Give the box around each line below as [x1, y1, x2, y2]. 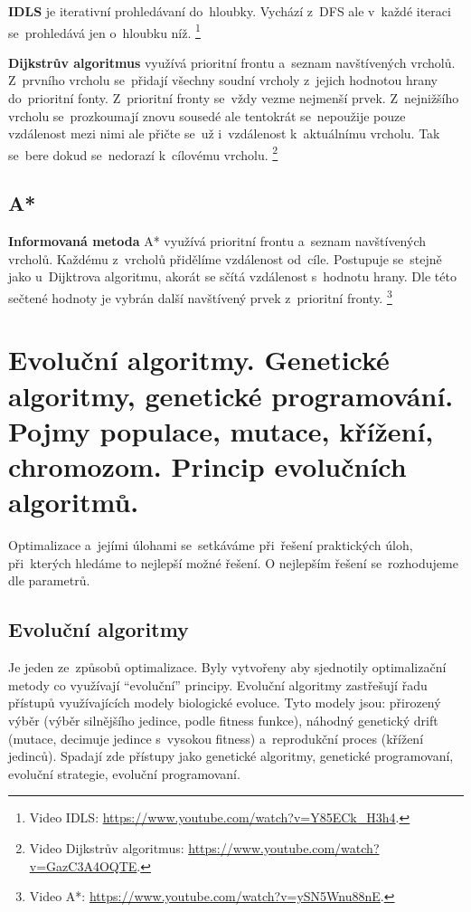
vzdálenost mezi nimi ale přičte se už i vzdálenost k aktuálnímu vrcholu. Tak [8, 124, 440, 143]
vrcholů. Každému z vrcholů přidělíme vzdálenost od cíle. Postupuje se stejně [8, 249, 442, 268]
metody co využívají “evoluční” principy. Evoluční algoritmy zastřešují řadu [8, 675, 428, 694]
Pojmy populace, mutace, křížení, [8, 412, 434, 449]
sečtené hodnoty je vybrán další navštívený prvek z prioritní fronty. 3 [8, 286, 392, 307]
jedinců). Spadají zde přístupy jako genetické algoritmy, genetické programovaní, [8, 746, 454, 765]
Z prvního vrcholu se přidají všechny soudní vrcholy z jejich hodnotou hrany [8, 71, 438, 90]
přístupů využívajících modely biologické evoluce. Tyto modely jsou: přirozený [8, 693, 441, 712]
